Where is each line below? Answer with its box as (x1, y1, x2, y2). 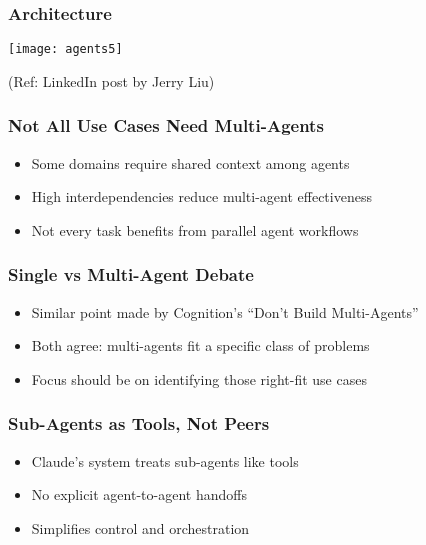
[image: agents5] (8, 42, 123, 57)
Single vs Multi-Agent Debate (8, 262, 254, 287)
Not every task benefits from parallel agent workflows (31, 219, 359, 240)
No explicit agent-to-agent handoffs (31, 484, 247, 505)
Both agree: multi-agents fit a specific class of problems (31, 335, 370, 356)
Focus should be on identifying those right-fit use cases (31, 368, 367, 389)
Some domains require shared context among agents (31, 152, 350, 173)
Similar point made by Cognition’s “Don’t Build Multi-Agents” (31, 301, 419, 322)
